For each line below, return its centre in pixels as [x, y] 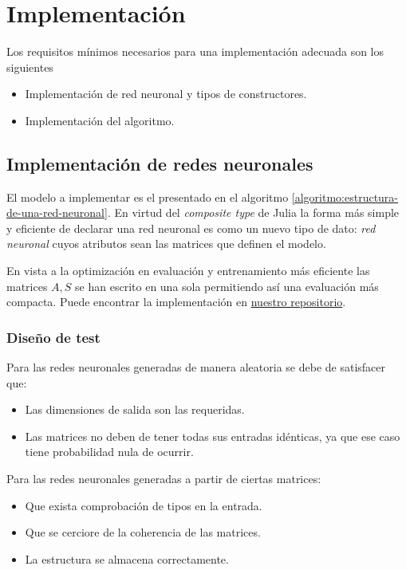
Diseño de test [53, 337]
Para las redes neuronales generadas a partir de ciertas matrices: [164, 479]
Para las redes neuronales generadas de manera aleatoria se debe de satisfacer [196, 367]
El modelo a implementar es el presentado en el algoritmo [148, 197]
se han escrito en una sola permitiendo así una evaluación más [227, 286]
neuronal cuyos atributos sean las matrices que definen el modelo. [166, 244]
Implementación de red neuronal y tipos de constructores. [166, 94]
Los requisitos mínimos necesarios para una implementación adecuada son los [195, 51]
